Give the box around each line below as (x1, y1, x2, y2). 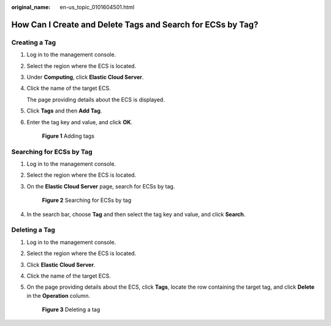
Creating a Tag (11, 38, 56, 46)
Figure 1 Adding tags (42, 132, 95, 139)
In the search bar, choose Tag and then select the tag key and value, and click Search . (26, 210, 246, 218)
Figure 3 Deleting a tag (42, 306, 101, 313)
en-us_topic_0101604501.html (59, 4, 135, 10)
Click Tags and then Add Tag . (26, 107, 102, 114)
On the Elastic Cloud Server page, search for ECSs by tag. (26, 182, 175, 190)
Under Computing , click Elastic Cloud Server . (26, 73, 144, 81)
